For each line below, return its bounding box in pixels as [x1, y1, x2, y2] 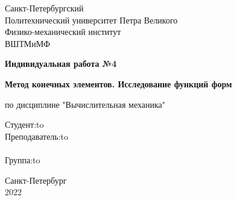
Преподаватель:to [5, 130, 69, 142]
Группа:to [5, 153, 40, 166]
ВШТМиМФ [5, 37, 51, 49]
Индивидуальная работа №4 [5, 57, 117, 70]
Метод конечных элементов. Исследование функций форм [5, 77, 232, 90]
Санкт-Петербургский [5, 2, 84, 14]
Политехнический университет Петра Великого [5, 13, 178, 26]
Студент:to [5, 118, 44, 131]
